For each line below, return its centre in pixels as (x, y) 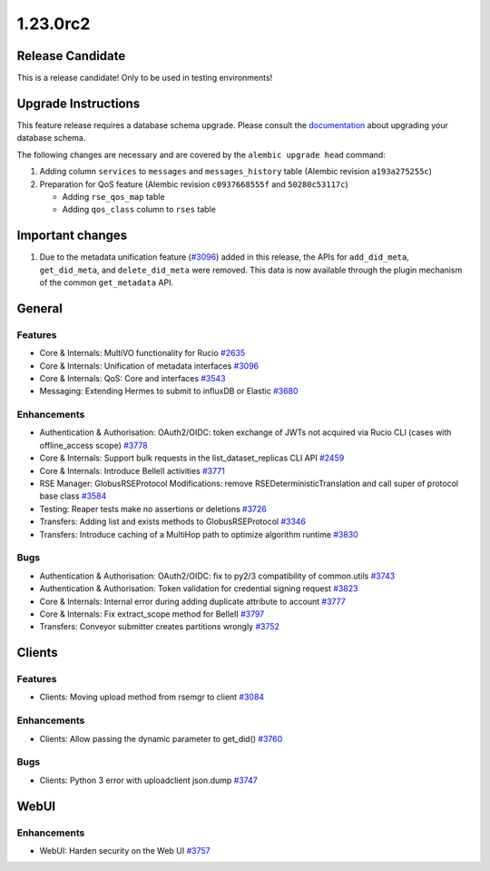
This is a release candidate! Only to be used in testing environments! (145, 78)
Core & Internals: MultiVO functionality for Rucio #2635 (142, 353)
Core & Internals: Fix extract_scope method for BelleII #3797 (152, 614)
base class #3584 (73, 496)
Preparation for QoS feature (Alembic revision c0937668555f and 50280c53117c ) (194, 184)
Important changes (72, 236)
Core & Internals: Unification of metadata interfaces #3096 (149, 366)
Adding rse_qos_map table (113, 196)
